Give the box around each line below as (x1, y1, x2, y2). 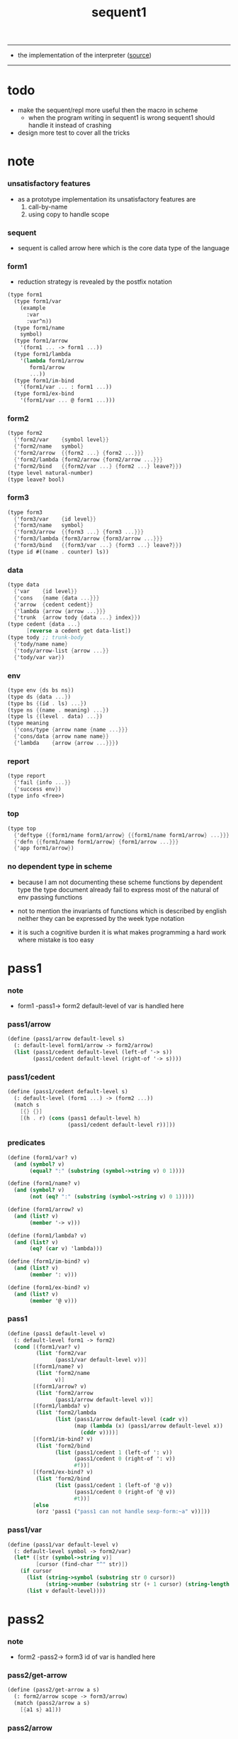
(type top (7, 824, 37, 832)
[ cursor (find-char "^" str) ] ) (35, 1561, 129, 1568)
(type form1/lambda (13, 350, 72, 358)
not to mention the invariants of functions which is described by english (17, 906, 227, 915)
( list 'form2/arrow (35, 1389, 93, 1396)
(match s (13, 1101, 40, 1108)
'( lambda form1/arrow (20, 357, 84, 364)
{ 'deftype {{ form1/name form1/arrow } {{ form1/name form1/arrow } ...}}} (13, 832, 230, 839)
